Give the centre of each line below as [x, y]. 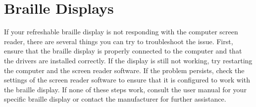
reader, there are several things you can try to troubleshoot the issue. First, [119, 41]
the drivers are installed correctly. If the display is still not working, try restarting [128, 60]
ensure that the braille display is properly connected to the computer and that [123, 51]
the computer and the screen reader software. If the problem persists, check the [124, 70]
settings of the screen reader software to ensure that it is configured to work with [127, 80]
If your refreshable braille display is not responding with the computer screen [121, 32]
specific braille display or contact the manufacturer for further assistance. [115, 99]
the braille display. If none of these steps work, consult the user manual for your [125, 89]
